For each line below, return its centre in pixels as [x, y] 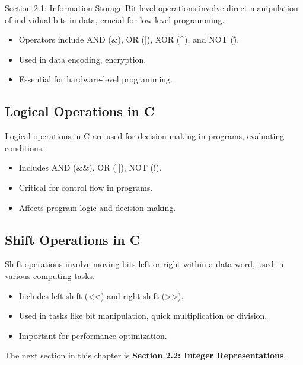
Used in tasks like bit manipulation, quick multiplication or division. [143, 316]
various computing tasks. [50, 275]
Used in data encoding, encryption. [82, 59]
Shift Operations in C [73, 239]
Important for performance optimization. [93, 335]
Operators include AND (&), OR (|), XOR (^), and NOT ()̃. [129, 39]
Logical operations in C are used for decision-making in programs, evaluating [145, 136]
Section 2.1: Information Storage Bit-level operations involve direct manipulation [151, 8]
